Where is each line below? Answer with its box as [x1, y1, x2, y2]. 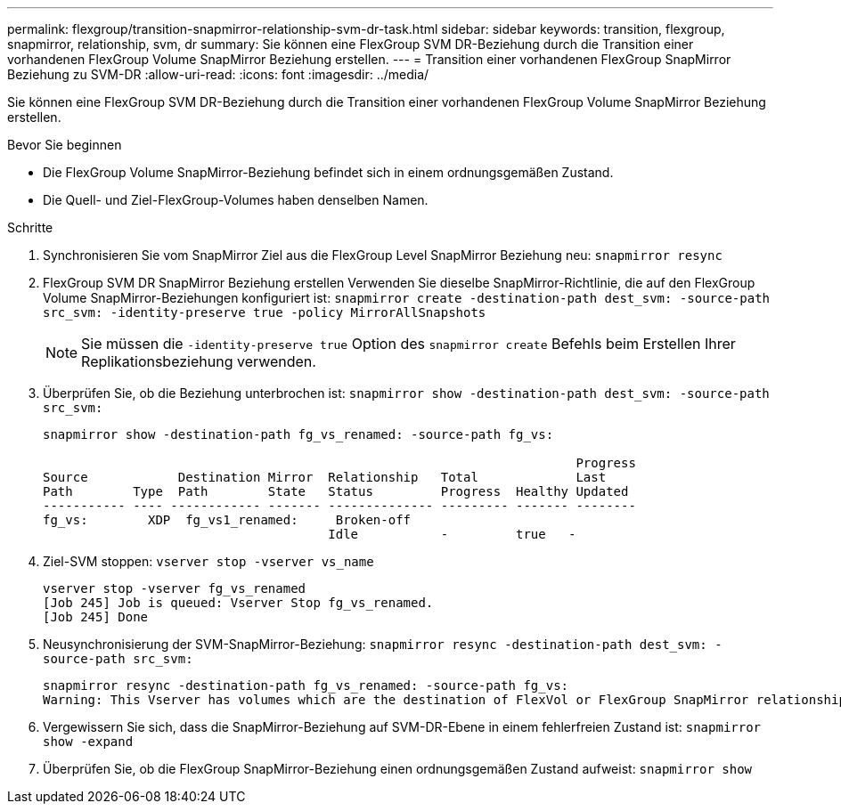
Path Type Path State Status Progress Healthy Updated [43, 484, 629, 499]
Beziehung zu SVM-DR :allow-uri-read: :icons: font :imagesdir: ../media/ [7, 67, 429, 82]
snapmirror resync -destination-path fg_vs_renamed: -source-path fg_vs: [43, 678, 569, 693]
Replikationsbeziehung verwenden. [81, 353, 316, 370]
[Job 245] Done [43, 610, 149, 624]
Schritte [7, 220, 53, 235]
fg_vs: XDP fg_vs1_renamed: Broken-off [43, 513, 412, 527]
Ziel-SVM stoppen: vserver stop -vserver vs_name [43, 554, 374, 569]
